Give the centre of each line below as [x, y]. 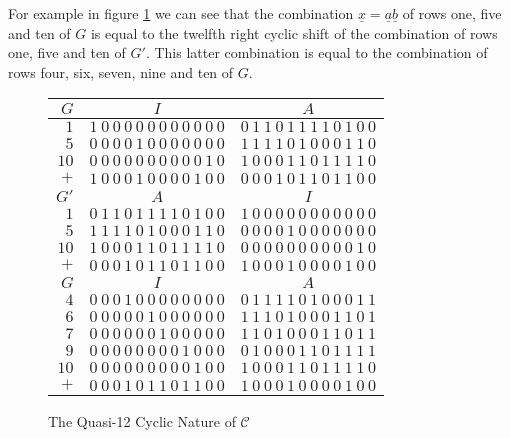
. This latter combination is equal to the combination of [316, 52]
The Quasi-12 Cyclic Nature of [142, 421]
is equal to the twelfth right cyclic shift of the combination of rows [294, 32]
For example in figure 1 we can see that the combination [181, 13]
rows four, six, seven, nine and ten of [121, 71]
